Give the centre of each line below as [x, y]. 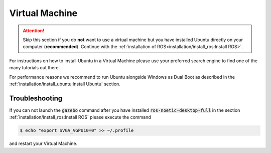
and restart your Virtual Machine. [43, 143]
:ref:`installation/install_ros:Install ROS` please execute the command [80, 117]
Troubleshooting [36, 98]
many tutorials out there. [35, 68]
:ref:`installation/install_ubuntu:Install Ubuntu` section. [65, 84]
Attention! [34, 31]
